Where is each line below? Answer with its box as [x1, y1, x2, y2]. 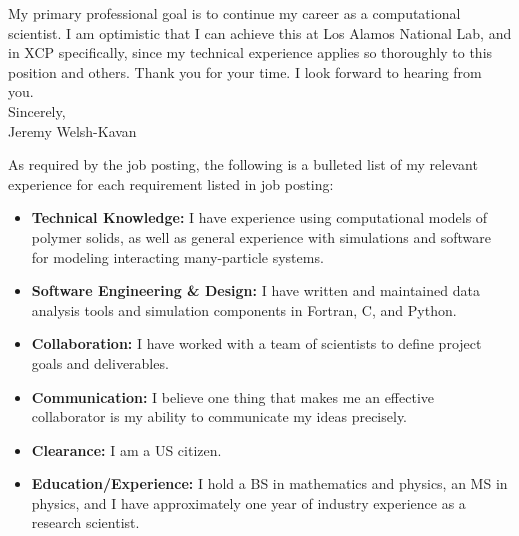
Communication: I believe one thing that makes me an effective [31, 386, 435, 407]
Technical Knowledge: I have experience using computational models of [31, 207, 488, 228]
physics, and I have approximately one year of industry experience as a [31, 492, 466, 513]
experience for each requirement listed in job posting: [8, 173, 334, 194]
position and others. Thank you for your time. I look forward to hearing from [8, 61, 482, 82]
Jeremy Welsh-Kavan [8, 120, 137, 141]
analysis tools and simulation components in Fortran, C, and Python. [31, 299, 457, 320]
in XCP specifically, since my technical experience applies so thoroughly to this [8, 42, 493, 63]
